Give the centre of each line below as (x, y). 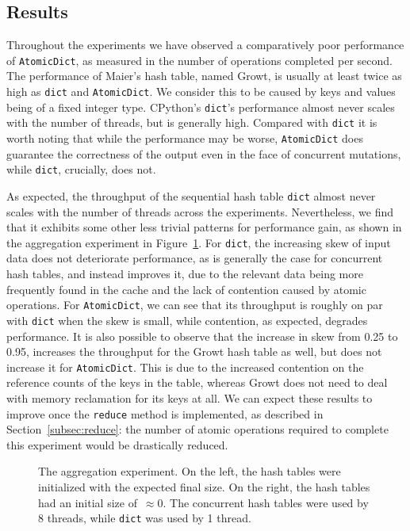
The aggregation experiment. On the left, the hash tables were (190, 471)
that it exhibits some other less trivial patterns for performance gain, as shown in (204, 227)
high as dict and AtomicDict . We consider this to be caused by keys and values (201, 92)
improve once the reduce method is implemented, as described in (165, 413)
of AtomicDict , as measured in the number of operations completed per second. (199, 60)
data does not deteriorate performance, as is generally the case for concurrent (195, 258)
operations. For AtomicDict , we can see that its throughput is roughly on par (195, 305)
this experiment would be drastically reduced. (117, 444)
